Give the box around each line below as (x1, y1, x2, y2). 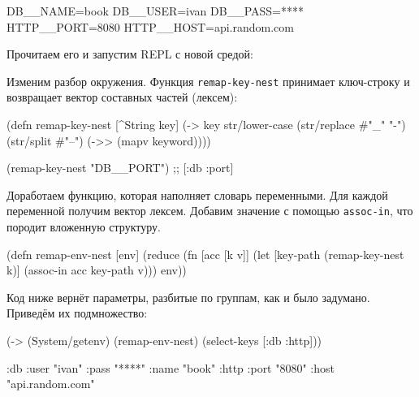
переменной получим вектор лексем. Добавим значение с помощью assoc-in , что (6, 202, 413, 219)
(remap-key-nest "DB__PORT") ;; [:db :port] (6, 159, 234, 176)
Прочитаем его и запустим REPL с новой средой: (6, 45, 253, 63)
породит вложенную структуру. (6, 218, 161, 235)
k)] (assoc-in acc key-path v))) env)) (6, 261, 187, 278)
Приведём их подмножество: (6, 304, 148, 321)
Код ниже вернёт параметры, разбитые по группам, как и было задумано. (6, 288, 370, 305)
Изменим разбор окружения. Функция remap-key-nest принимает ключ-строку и (6, 72, 410, 89)
